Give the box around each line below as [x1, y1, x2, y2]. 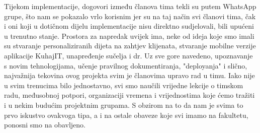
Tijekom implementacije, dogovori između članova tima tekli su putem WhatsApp [4, 1, 256, 11]
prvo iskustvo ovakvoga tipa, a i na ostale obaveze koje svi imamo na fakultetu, [4, 109, 248, 120]
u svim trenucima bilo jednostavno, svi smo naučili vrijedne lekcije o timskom [4, 80, 243, 90]
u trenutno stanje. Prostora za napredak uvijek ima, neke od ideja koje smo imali [4, 30, 254, 41]
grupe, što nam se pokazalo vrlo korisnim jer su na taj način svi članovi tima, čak [4, 11, 256, 21]
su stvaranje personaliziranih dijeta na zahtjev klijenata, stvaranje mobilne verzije [4, 40, 256, 51]
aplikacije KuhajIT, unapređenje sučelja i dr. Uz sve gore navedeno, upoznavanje [4, 50, 253, 60]
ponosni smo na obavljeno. [4, 119, 85, 130]
